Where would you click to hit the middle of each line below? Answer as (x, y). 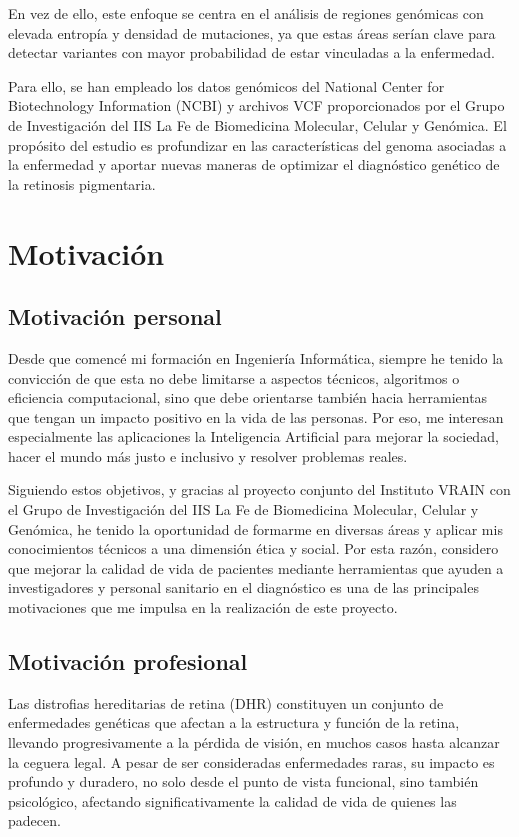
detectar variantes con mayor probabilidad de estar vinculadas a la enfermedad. (251, 52)
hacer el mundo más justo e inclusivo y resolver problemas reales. (208, 455)
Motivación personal (115, 316)
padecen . (34, 820)
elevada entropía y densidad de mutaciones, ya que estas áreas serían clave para (252, 32)
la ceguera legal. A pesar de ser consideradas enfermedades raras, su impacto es (251, 761)
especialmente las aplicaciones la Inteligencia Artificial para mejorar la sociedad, (253, 436)
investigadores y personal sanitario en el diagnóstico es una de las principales (243, 587)
